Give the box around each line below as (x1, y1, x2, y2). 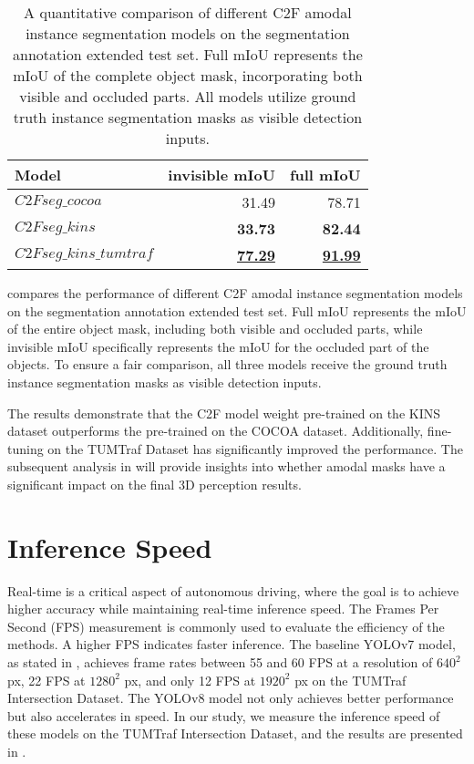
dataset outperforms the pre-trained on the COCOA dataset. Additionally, (7, 421, 424, 440)
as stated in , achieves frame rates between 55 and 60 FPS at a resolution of (7, 653, 433, 672)
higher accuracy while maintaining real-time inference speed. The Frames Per (7, 599, 439, 618)
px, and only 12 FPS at (124, 670, 256, 689)
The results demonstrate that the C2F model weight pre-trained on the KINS (7, 403, 441, 422)
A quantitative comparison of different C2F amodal (24, 2, 352, 23)
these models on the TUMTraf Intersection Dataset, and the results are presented (7, 724, 463, 743)
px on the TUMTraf (294, 670, 407, 689)
